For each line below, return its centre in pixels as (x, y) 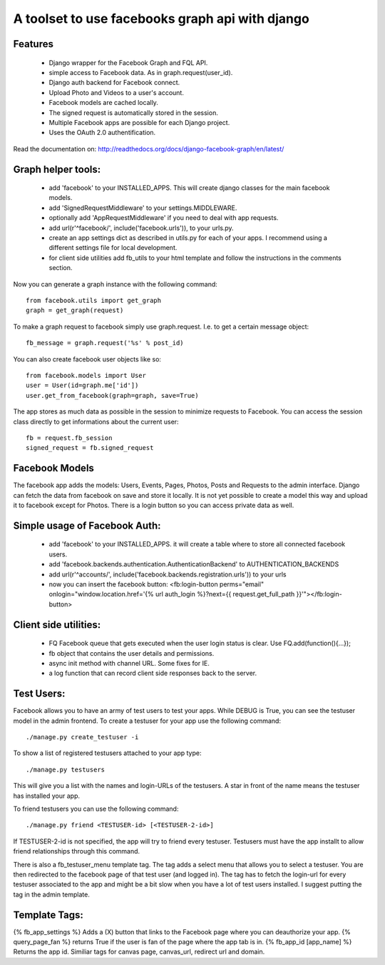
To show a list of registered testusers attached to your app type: (107, 753)
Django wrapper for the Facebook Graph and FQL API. (128, 62)
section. (61, 268)
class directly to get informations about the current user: (96, 421)
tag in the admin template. (52, 894)
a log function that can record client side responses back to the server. (153, 673)
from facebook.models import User (86, 375)
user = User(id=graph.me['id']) (82, 385)
